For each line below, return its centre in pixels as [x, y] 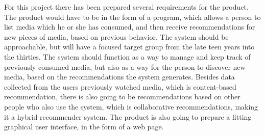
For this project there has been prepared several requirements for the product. [126, 7]
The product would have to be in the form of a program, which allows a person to [132, 17]
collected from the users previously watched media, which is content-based [120, 86]
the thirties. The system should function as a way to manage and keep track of [127, 56]
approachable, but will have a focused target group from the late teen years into [129, 47]
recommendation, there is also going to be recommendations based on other [122, 97]
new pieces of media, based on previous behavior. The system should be [116, 36]
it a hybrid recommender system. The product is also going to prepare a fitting [128, 116]
